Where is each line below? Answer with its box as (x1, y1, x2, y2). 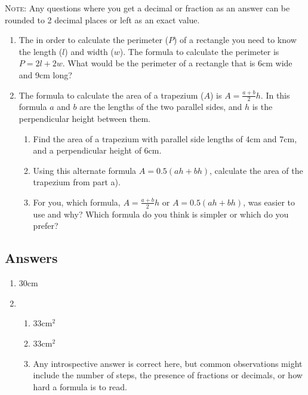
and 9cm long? (19, 68, 72, 81)
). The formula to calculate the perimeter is (119, 45, 279, 57)
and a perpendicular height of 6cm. (33, 144, 162, 157)
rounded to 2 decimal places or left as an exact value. (5, 13, 200, 26)
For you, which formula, (33, 195, 121, 208)
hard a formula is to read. (33, 380, 127, 393)
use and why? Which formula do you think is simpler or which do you (33, 207, 289, 220)
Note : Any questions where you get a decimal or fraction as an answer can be (5, 2, 290, 14)
